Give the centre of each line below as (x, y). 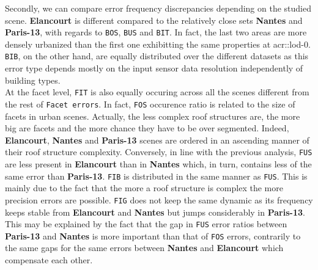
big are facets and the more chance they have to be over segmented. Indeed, (147, 128)
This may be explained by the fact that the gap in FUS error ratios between (146, 224)
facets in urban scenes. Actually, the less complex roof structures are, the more (153, 116)
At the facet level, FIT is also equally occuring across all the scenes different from (157, 92)
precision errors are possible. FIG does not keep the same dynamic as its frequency (159, 199)
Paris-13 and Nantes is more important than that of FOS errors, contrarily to (153, 235)
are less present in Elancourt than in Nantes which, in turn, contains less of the (158, 164)
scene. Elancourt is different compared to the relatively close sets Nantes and (154, 20)
